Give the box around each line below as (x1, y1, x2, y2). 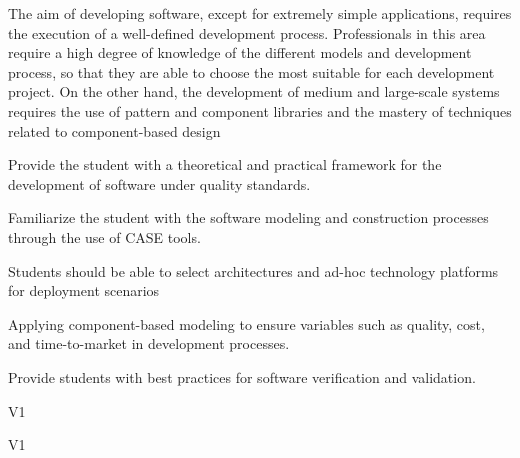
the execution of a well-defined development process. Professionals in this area (8, 22, 486, 43)
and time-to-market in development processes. (8, 333, 290, 354)
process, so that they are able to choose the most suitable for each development (8, 61, 495, 82)
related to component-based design (8, 120, 221, 141)
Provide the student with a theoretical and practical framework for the (8, 154, 442, 175)
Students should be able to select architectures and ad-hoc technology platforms (8, 260, 499, 281)
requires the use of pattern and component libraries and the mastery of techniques (8, 100, 512, 121)
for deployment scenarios (8, 280, 160, 301)
